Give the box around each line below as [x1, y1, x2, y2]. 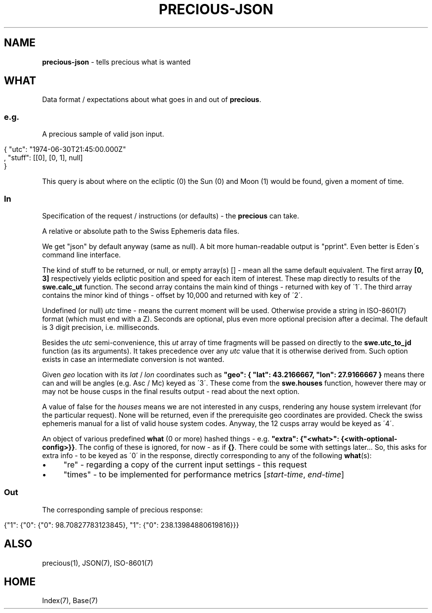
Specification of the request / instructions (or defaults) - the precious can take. [42, 211, 299, 220]
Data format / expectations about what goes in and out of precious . [42, 95, 261, 104]
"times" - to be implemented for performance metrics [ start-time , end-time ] [63, 469, 344, 479]
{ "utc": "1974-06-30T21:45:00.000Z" [4, 145, 126, 154]
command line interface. [42, 250, 121, 259]
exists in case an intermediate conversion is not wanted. [42, 355, 224, 363]
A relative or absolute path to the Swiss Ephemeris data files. [42, 226, 240, 235]
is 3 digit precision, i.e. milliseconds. [42, 323, 160, 331]
